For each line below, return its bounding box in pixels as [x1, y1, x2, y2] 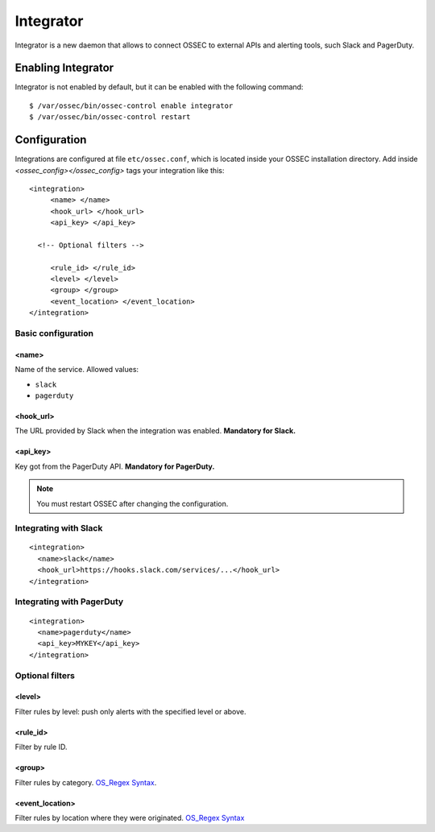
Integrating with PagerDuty [14, 596, 124, 607]
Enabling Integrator [14, 61, 114, 75]
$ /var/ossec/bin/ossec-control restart [29, 113, 191, 122]
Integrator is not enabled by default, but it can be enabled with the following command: [14, 82, 304, 92]
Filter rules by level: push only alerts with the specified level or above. [14, 706, 246, 716]
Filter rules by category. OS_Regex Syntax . [14, 777, 157, 787]
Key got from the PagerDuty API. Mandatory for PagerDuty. [14, 462, 215, 471]
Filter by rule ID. [14, 742, 68, 752]
